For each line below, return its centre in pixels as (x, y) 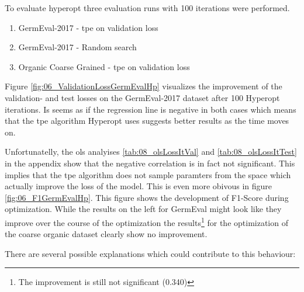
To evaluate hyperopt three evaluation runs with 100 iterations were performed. (147, 8)
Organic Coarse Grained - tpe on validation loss (104, 66)
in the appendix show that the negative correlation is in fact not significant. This (150, 163)
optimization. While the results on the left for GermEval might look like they (143, 209)
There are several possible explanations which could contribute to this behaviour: (150, 253)
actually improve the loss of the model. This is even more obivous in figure (139, 186)
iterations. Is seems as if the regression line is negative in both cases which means (151, 109)
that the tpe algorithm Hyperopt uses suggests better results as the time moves (147, 121)
